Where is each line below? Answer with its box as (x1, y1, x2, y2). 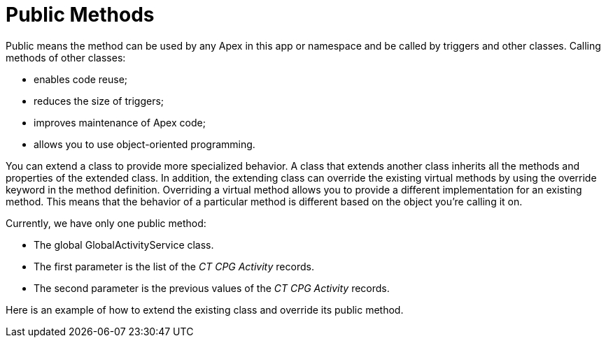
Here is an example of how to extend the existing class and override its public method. (6, 303, 404, 316)
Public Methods (6, 3, 155, 27)
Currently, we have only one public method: (6, 217, 206, 229)
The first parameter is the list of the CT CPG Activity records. (34, 260, 314, 272)
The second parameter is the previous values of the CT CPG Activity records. (34, 282, 390, 294)
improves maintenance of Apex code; (34, 116, 206, 129)
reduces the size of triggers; (34, 94, 164, 107)
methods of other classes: (6, 51, 126, 64)
